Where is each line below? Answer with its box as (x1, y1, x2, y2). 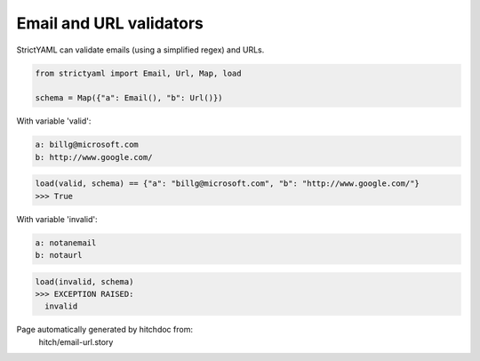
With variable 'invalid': (16, 213, 98, 224)
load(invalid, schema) (35, 277, 134, 286)
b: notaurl (35, 250, 83, 260)
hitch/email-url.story (38, 336, 114, 347)
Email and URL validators (16, 13, 204, 33)
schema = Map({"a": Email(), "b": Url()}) (35, 93, 223, 103)
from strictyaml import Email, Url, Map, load (35, 68, 242, 78)
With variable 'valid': (16, 116, 92, 126)
